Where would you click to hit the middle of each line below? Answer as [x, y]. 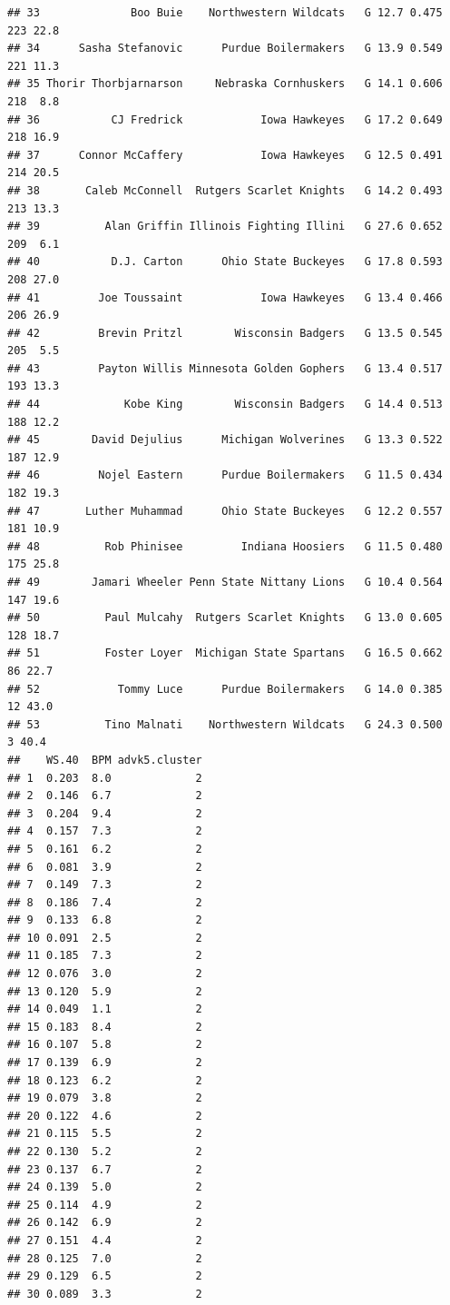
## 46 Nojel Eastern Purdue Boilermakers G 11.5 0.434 [225, 475]
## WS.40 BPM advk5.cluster [105, 760]
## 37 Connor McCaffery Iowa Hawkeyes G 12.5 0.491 [225, 155]
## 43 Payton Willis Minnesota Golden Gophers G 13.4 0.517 [225, 368]
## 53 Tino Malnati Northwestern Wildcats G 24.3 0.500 [225, 724]
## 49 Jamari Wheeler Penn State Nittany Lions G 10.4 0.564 [225, 582]
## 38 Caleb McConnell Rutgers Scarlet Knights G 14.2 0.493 [225, 190]
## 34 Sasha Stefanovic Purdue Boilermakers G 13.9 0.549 [225, 49]
